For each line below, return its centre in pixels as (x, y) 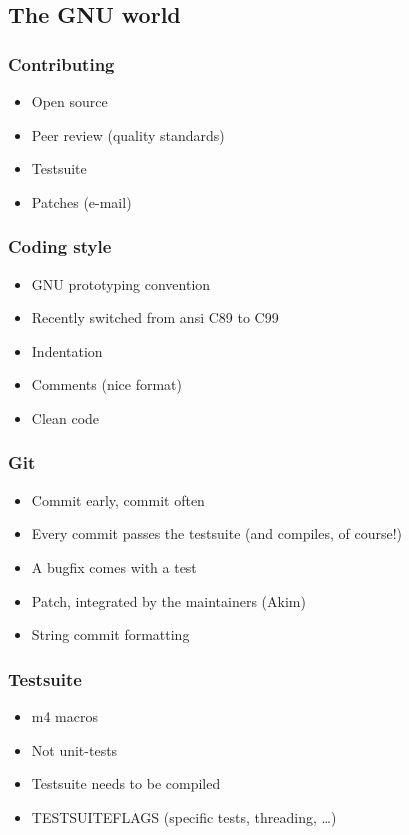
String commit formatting (110, 634)
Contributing (61, 63)
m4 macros (65, 715)
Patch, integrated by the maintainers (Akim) (168, 600)
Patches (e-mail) (81, 201)
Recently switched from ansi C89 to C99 (155, 317)
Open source (69, 101)
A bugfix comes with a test (114, 566)
